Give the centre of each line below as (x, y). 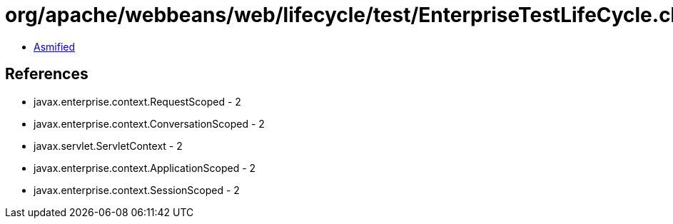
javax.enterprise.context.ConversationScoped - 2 (149, 123)
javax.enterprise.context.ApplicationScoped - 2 (145, 168)
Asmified (55, 46)
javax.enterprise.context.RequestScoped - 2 (137, 101)
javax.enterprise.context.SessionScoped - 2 (137, 190)
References (47, 74)
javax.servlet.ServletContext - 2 (108, 146)
